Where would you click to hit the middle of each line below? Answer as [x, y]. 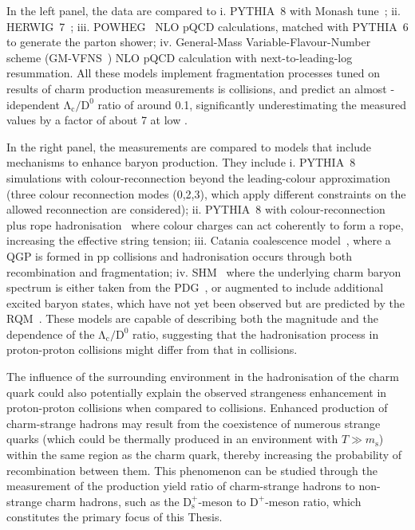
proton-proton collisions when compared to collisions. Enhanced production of [197, 408]
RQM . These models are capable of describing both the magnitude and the [193, 318]
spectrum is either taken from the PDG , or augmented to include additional [195, 287]
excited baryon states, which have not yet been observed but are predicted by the [206, 302]
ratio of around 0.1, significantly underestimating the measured [252, 104]
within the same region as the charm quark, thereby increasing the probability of [204, 455]
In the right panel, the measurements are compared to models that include [189, 146]
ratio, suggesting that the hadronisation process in [256, 334]
